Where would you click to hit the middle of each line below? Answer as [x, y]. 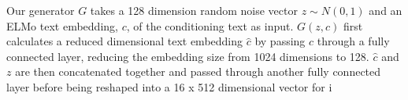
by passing [280, 41]
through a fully [353, 41]
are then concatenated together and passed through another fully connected [198, 71]
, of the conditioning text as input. [210, 25]
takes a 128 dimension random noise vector [194, 10]
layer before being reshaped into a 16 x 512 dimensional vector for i [169, 86]
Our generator [41, 10]
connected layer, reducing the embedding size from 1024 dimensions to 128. [188, 56]
